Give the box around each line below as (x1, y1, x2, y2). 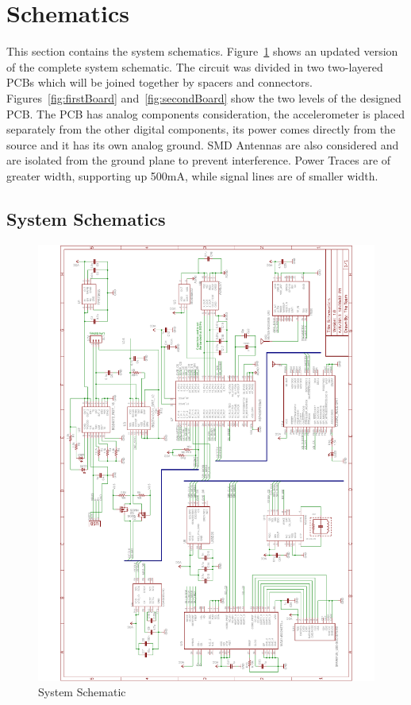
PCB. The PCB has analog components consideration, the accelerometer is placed (6, 105, 405, 122)
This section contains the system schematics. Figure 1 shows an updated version (6, 43, 398, 60)
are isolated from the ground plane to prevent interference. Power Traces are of (6, 152, 391, 169)
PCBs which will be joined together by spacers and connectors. (6, 74, 313, 91)
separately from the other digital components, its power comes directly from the (6, 121, 396, 138)
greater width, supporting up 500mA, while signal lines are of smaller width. (6, 167, 378, 184)
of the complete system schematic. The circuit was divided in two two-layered (6, 58, 383, 75)
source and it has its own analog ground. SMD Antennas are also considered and (6, 136, 399, 153)
